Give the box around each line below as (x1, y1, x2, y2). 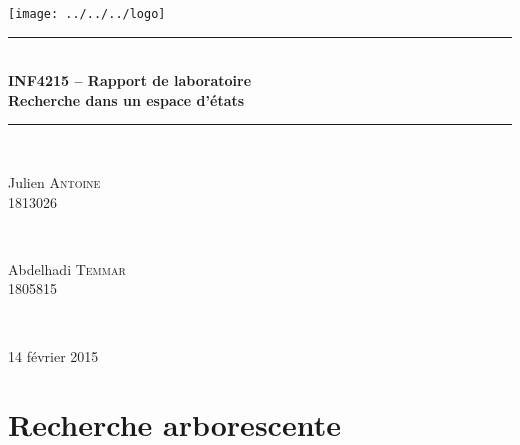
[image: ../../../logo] (8, 7, 166, 21)
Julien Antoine (8, 172, 101, 193)
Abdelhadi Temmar (8, 258, 126, 279)
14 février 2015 (8, 345, 99, 366)
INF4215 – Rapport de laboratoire (8, 70, 252, 91)
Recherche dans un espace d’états (8, 89, 245, 110)
